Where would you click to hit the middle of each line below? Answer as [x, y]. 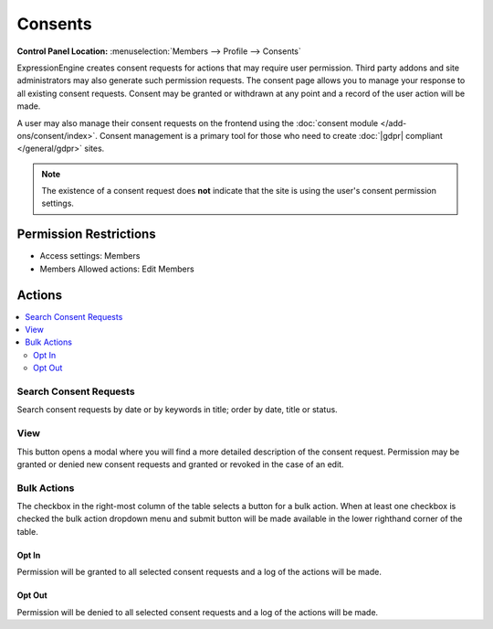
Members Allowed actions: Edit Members [117, 269]
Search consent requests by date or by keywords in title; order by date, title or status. [177, 410]
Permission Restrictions [86, 235]
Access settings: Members [90, 256]
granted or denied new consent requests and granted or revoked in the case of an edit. [180, 464]
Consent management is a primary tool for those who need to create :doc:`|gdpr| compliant [271, 135]
